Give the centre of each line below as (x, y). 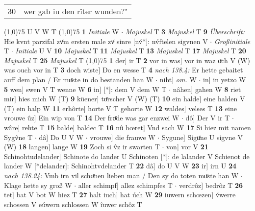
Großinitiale (232, 41)
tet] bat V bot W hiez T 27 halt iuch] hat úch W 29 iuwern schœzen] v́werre (120, 195)
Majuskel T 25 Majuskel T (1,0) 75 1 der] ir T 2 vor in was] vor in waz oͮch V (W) (127, 60)
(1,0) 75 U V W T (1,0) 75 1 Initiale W (62, 31)
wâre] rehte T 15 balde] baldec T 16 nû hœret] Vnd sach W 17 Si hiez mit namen (127, 127)
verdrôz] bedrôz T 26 (211, 185)
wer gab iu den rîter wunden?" (76, 11)
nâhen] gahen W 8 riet (207, 89)
